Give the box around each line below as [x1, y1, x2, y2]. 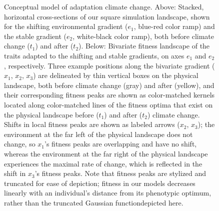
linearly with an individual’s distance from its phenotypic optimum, [4, 187, 211, 198]
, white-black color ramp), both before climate [72, 30, 214, 41]
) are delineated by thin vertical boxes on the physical [33, 70, 198, 80]
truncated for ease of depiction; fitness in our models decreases [4, 177, 195, 188]
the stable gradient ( [4, 30, 66, 41]
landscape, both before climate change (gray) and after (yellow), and [4, 79, 214, 90]
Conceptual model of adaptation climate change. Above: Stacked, [4, 1, 204, 11]
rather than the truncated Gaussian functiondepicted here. [4, 197, 183, 207]
